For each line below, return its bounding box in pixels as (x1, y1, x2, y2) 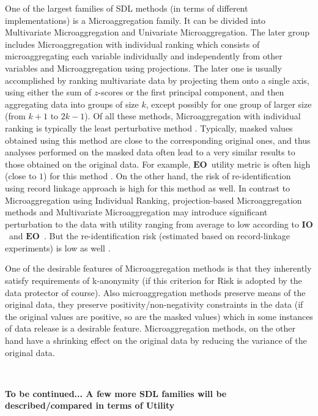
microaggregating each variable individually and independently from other (5, 50, 283, 62)
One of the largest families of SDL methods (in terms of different (5, 2, 248, 14)
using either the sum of (5, 86, 92, 98)
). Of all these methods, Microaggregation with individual (84, 110, 301, 122)
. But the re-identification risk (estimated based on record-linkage (43, 229, 290, 242)
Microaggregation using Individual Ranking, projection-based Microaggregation (5, 193, 302, 206)
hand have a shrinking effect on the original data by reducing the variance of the (5, 334, 307, 347)
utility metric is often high (211, 157, 311, 170)
